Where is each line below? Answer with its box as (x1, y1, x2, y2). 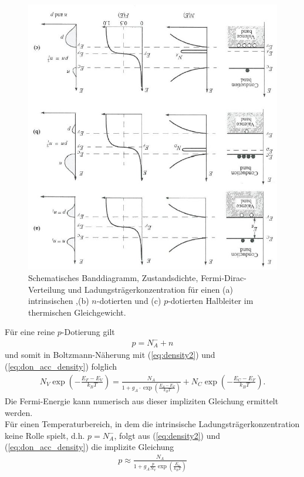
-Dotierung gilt (61, 326, 115, 338)
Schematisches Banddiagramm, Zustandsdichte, (28, 271, 198, 283)
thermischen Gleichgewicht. (28, 306, 126, 318)
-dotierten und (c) (96, 295, 161, 307)
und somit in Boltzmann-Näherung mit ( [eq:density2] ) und (5, 349, 215, 361)
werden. (5, 406, 33, 418)
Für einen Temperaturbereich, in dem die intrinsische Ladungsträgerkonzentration (5, 418, 300, 430)
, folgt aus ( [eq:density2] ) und (114, 429, 221, 441)
